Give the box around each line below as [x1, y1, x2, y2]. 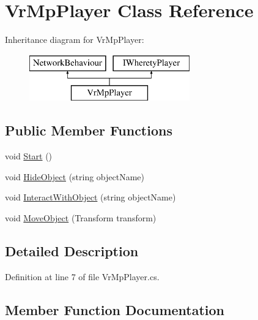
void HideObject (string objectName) [5, 170, 145, 183]
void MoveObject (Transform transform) [5, 211, 157, 224]
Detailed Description [5, 241, 139, 260]
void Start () [5, 150, 53, 162]
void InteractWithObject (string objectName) [5, 191, 176, 204]
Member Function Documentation [5, 300, 225, 319]
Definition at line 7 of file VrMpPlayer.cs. [5, 270, 160, 283]
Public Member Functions [5, 121, 172, 140]
